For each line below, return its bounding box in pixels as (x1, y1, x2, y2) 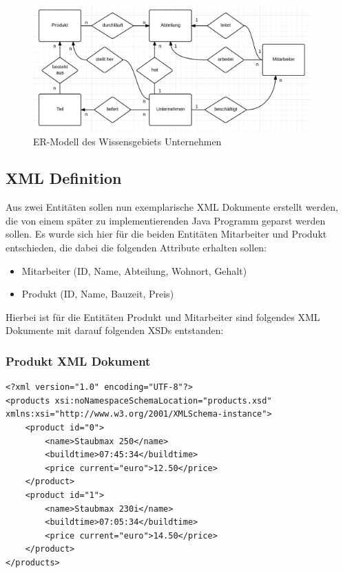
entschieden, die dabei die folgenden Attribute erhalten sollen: (6, 240, 267, 255)
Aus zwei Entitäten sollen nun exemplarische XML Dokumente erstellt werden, (6, 200, 338, 214)
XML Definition (6, 167, 122, 189)
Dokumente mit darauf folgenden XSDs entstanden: (6, 323, 224, 337)
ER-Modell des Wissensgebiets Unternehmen (33, 134, 222, 148)
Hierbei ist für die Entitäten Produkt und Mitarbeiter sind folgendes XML (6, 309, 320, 324)
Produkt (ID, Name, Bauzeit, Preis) (21, 286, 174, 301)
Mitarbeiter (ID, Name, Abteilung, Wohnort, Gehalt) (21, 263, 247, 278)
